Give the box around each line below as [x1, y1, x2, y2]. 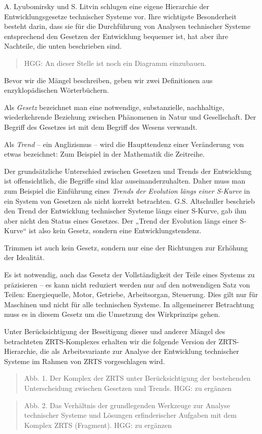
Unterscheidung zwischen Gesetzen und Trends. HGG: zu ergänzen [24, 383, 232, 393]
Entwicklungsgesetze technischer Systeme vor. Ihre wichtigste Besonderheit [4, 11, 237, 21]
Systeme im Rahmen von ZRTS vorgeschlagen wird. [4, 355, 165, 366]
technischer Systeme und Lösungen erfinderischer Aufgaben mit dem [24, 410, 237, 420]
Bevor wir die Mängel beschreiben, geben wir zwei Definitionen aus [4, 75, 213, 85]
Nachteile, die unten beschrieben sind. [4, 41, 122, 51]
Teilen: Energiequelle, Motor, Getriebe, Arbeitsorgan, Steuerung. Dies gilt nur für [4, 289, 258, 300]
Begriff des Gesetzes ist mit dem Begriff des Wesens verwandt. [4, 121, 198, 132]
